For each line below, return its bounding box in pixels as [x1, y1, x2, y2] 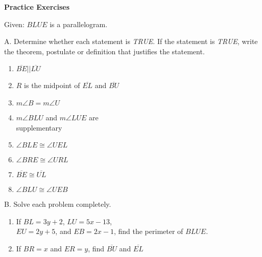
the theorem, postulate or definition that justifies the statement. [4, 46, 205, 56]
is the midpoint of [24, 80, 80, 91]
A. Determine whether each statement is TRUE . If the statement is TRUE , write [4, 36, 258, 47]
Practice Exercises [4, 2, 70, 12]
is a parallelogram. [50, 18, 108, 29]
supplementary [16, 122, 62, 133]
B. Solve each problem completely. [4, 199, 111, 209]
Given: [4, 18, 25, 29]
